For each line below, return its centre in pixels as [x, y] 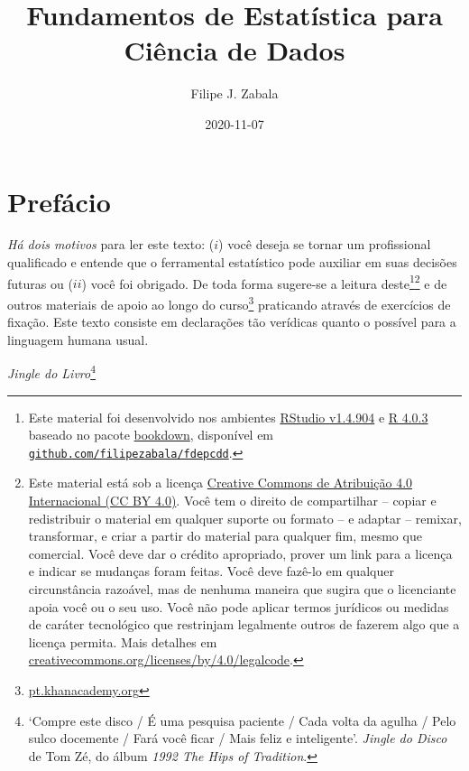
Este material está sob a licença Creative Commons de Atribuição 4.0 [221, 483]
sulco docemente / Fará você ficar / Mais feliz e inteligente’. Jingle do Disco [238, 738]
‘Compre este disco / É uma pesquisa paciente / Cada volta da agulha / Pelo [242, 720]
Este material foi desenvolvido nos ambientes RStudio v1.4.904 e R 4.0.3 [228, 417]
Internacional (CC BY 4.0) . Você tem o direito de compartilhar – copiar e [232, 500]
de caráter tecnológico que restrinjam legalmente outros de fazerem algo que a [244, 624]
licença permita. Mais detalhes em [123, 641]
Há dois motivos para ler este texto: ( [111, 244]
